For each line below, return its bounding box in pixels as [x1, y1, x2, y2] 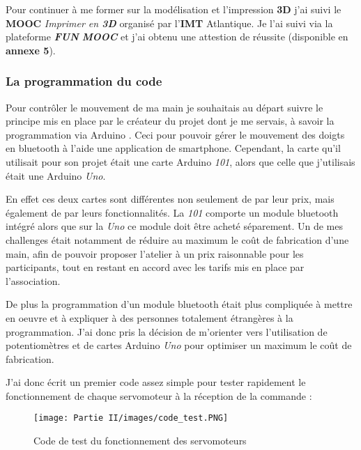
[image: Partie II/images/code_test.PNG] [33, 413, 229, 424]
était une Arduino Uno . [6, 168, 106, 183]
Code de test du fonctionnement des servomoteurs [33, 433, 247, 448]
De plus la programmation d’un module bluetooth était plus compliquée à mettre [6, 297, 353, 311]
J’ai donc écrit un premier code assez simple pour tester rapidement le [6, 375, 306, 389]
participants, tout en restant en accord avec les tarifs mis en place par [6, 260, 305, 274]
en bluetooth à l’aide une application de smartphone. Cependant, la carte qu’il [6, 141, 341, 155]
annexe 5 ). [6, 42, 56, 57]
